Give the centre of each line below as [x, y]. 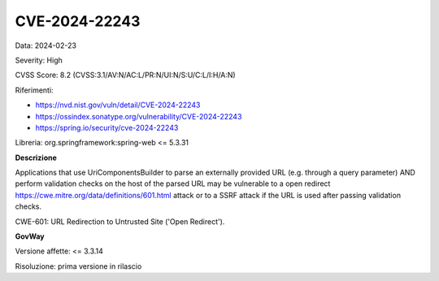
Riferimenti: [34, 90]
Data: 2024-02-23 [46, 45]
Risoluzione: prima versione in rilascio [78, 266]
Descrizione [36, 158]
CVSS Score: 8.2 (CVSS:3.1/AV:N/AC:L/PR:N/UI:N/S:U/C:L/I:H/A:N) [125, 75]
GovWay [30, 236]
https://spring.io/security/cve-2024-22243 [107, 128]
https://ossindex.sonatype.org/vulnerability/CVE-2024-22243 [139, 116]
